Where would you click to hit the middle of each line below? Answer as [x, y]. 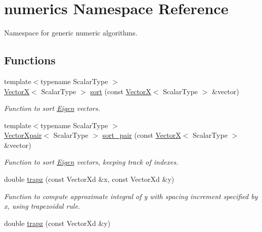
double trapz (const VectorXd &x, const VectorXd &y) [89, 179]
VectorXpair [23, 135]
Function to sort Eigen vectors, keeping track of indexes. [91, 162]
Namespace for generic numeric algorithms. [71, 33]
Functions [30, 60]
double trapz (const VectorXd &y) [57, 223]
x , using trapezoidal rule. [42, 206]
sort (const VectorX [121, 91]
